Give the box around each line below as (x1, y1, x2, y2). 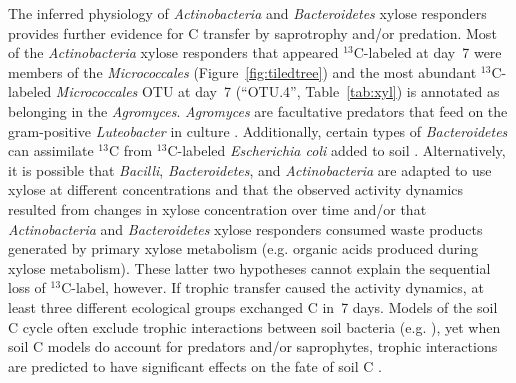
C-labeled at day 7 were (353, 42, 502, 63)
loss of (8, 277, 46, 298)
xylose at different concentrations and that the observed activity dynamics (8, 179, 464, 200)
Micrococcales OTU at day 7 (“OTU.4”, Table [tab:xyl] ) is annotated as (55, 81, 500, 102)
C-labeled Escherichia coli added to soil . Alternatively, (167, 140, 506, 161)
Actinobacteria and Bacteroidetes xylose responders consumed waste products (8, 218, 483, 239)
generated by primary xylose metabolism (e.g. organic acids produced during (8, 238, 478, 259)
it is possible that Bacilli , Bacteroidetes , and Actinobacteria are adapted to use (8, 159, 492, 180)
